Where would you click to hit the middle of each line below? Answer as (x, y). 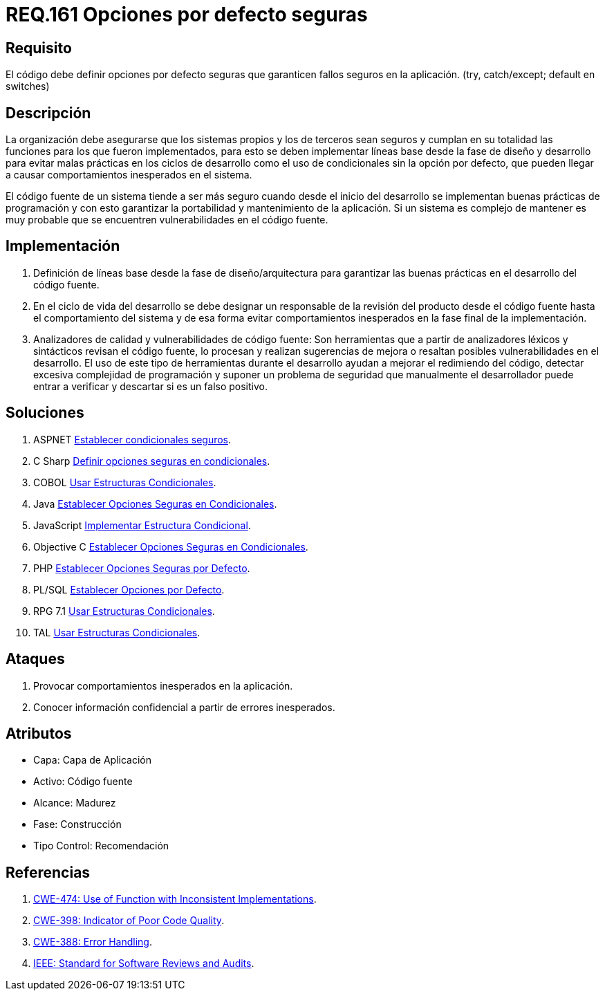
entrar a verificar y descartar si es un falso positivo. (150, 386)
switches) (28, 86)
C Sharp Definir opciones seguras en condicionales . (152, 461)
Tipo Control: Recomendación (101, 846)
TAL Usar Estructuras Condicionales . (117, 632)
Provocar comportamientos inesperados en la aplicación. (163, 685)
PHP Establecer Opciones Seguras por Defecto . (142, 568)
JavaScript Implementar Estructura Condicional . (142, 525)
